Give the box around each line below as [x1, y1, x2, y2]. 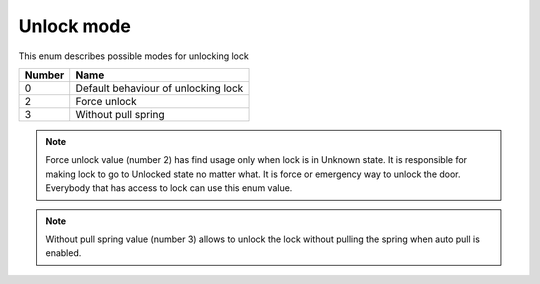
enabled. [45, 247, 82, 259]
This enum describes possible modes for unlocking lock [18, 50, 249, 62]
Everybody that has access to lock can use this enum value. [45, 182, 293, 194]
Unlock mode [18, 15, 132, 37]
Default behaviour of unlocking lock [75, 81, 244, 95]
